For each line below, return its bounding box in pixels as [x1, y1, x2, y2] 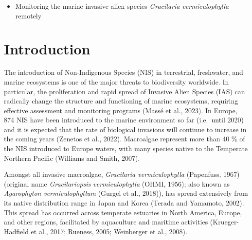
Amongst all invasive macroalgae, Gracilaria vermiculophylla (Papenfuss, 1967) [4, 169, 240, 179]
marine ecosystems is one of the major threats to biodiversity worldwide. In [4, 76, 229, 86]
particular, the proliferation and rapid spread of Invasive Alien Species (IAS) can [4, 86, 245, 96]
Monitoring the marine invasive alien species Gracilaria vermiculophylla [15, 1, 229, 11]
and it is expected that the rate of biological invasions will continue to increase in [4, 124, 247, 134]
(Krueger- [210, 217, 239, 227]
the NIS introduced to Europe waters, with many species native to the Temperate [4, 143, 248, 154]
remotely [15, 10, 42, 20]
